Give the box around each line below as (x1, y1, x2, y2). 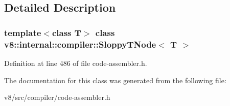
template (4, 26, 41, 39)
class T (52, 26, 81, 39)
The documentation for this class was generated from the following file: (4, 75, 226, 85)
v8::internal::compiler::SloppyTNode (4, 38, 156, 50)
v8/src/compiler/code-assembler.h (4, 92, 110, 102)
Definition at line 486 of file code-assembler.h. (4, 57, 147, 68)
